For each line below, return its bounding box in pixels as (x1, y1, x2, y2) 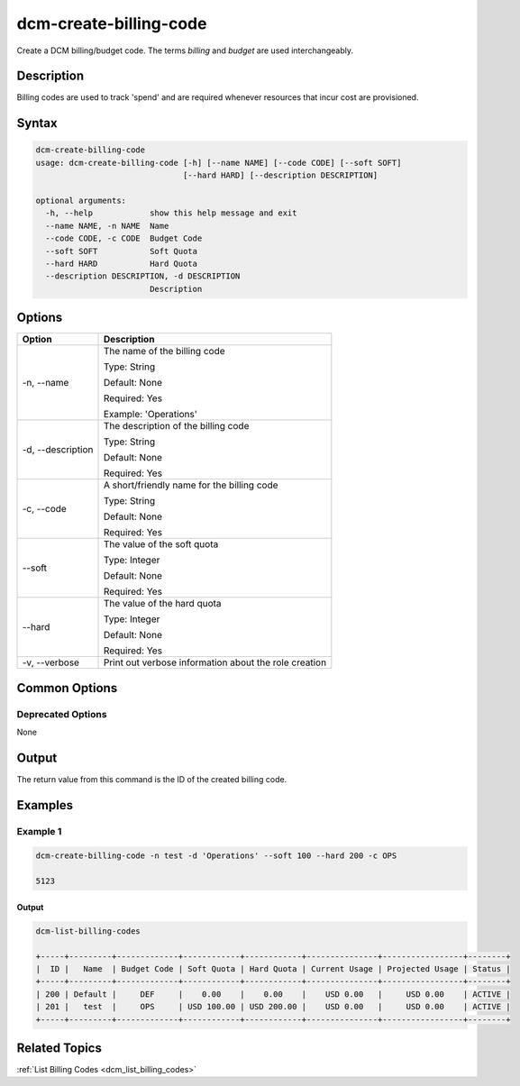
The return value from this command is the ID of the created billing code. (16, 773, 287, 784)
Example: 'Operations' (103, 408, 197, 421)
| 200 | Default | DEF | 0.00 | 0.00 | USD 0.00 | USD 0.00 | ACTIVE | (35, 989, 511, 999)
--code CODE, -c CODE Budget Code (45, 233, 203, 243)
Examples (16, 798, 74, 813)
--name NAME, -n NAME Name (45, 221, 169, 231)
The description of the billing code (103, 420, 250, 433)
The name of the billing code (103, 345, 225, 358)
